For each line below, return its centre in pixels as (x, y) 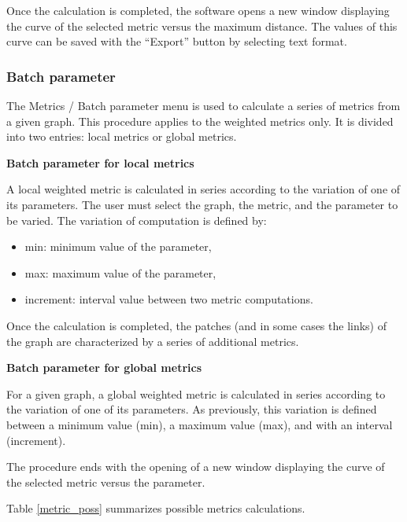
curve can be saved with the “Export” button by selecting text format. (177, 41)
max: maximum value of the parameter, (120, 272)
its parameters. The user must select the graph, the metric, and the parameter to (202, 204)
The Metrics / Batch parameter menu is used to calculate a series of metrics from (203, 105)
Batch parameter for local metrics (100, 162)
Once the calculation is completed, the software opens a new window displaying (198, 10)
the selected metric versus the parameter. (106, 482)
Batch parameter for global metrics (104, 368)
